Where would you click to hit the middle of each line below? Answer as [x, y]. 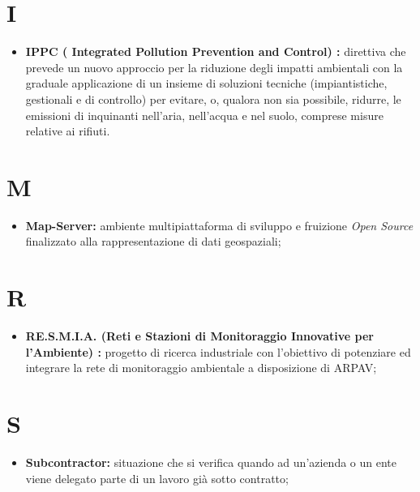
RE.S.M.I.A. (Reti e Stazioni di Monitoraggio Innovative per [199, 336]
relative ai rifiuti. [68, 131]
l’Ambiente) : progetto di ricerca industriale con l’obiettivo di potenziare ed [218, 351]
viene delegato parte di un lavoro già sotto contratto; [157, 478]
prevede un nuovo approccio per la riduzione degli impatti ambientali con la [214, 67]
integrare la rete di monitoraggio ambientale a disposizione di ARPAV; [201, 368]
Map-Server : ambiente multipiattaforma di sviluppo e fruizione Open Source [219, 225]
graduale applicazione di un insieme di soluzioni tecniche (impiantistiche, [206, 83]
